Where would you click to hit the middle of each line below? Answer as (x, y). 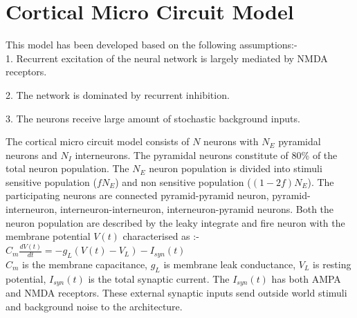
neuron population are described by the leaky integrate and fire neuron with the (175, 222)
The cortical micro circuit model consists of (98, 141)
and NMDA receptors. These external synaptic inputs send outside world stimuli (176, 293)
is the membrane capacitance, (85, 264)
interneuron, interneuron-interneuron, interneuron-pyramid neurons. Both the (170, 209)
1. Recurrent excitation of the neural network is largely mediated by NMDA (167, 58)
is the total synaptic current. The (159, 278)
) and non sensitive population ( (183, 181)
